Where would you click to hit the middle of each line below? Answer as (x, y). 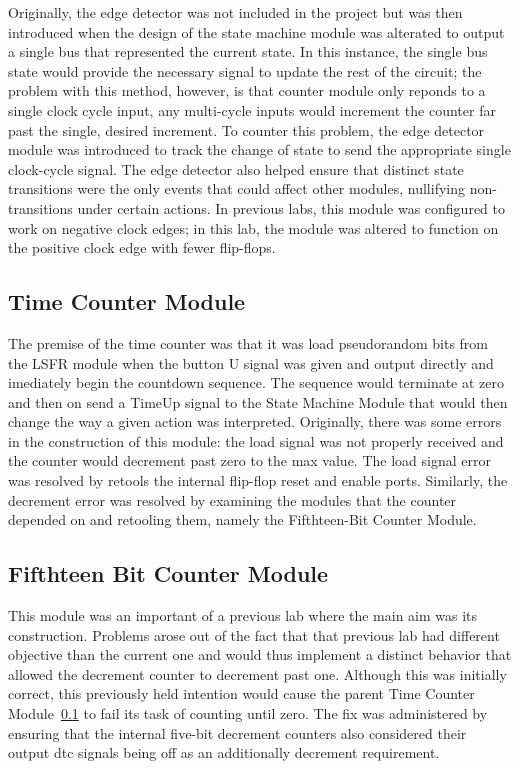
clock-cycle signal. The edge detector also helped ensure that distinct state (236, 168)
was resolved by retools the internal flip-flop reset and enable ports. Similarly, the (258, 480)
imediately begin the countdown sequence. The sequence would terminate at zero (256, 382)
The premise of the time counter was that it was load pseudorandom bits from (248, 342)
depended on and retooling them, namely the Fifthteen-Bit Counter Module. (242, 519)
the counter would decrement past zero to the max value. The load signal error (249, 460)
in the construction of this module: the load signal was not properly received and (256, 440)
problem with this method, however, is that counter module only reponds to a (247, 90)
